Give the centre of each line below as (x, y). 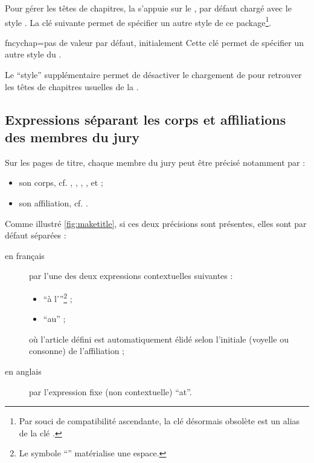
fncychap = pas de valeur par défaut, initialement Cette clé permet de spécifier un (154, 42)
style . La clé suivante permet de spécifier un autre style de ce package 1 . (138, 21)
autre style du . (33, 54)
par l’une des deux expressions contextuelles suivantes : (131, 276)
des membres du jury (72, 137)
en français (25, 255)
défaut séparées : (36, 235)
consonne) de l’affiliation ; (77, 351)
